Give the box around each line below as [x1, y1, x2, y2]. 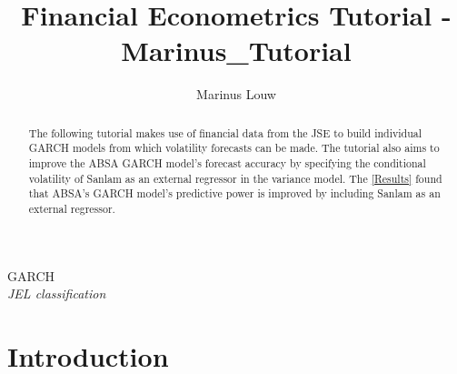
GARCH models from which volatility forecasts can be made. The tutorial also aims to [28, 140, 440, 156]
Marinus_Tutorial [121, 32, 352, 69]
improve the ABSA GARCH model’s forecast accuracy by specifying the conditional [28, 156, 426, 171]
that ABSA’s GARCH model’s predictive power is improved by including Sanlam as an [28, 186, 441, 201]
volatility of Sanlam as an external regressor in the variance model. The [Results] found [28, 170, 442, 186]
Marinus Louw [196, 85, 276, 104]
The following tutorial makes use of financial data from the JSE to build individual [28, 125, 422, 140]
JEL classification [7, 284, 106, 303]
